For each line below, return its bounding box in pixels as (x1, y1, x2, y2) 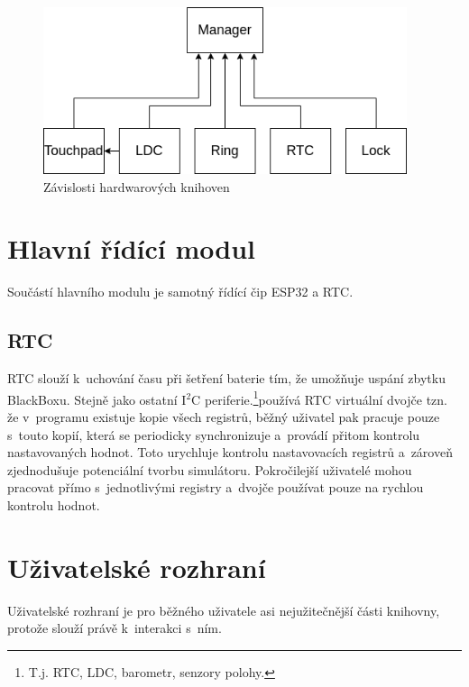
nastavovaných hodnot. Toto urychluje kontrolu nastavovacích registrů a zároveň (7, 443, 453, 462)
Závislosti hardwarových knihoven (43, 177, 230, 196)
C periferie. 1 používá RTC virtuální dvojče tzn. (191, 387, 447, 408)
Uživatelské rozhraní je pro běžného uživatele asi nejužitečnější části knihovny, (7, 600, 440, 619)
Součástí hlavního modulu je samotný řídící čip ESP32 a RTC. (7, 282, 354, 301)
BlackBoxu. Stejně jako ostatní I (7, 389, 187, 408)
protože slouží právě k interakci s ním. (7, 618, 222, 637)
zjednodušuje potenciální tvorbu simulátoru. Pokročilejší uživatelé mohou (7, 460, 412, 479)
